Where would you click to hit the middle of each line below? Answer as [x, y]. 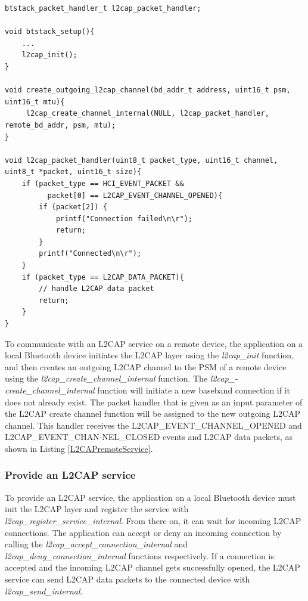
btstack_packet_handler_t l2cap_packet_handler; [103, 8]
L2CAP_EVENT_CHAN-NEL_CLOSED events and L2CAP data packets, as [149, 437]
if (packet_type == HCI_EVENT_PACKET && [103, 183]
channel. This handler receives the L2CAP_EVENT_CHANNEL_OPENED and [153, 425]
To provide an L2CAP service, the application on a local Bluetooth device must [150, 497]
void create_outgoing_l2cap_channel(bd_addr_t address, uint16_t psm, [148, 90]
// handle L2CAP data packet [97, 289]
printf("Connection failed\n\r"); [124, 219]
